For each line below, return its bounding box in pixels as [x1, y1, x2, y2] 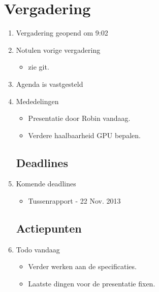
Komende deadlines [16, 178, 76, 189]
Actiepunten [16, 220, 82, 236]
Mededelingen [16, 95, 59, 106]
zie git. [28, 61, 49, 72]
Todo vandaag [16, 244, 60, 254]
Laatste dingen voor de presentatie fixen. [28, 278, 155, 289]
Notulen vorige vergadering [16, 44, 101, 55]
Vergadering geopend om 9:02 [16, 27, 108, 38]
